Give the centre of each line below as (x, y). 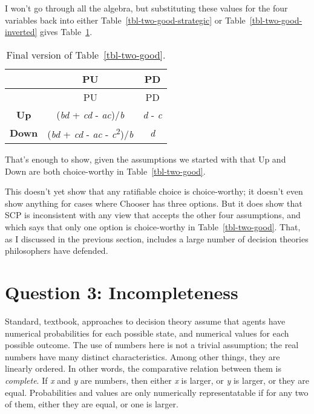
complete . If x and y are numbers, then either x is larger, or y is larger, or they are (157, 380)
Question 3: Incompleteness (122, 292)
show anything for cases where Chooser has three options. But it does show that (154, 203)
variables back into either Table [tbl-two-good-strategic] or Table (125, 20)
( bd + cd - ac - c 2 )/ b (90, 133)
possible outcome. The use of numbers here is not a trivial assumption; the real (152, 345)
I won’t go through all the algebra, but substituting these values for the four (146, 8)
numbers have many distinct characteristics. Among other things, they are (142, 356)
